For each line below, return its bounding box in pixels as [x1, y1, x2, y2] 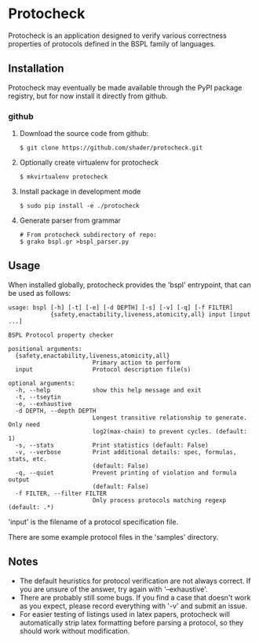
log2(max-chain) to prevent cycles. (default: [92, 427, 247, 435]
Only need [8, 420, 41, 429]
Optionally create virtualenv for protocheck [19, 158, 159, 168]
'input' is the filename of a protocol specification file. [8, 517, 179, 526]
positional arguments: [8, 345, 82, 352]
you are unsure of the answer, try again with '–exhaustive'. [19, 584, 208, 594]
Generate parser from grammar [19, 216, 122, 225]
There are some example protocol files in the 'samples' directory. [8, 532, 219, 541]
